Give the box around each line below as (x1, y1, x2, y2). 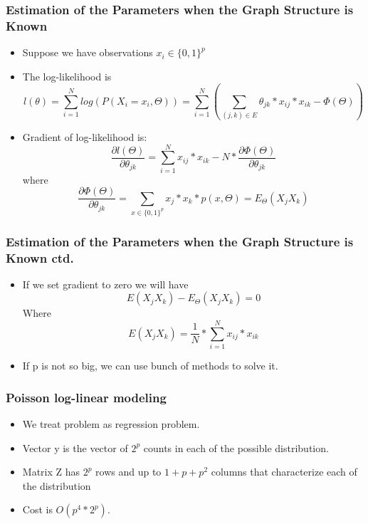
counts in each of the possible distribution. (143, 440, 329, 455)
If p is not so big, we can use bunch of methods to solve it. (22, 358, 278, 373)
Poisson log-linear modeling (6, 388, 167, 406)
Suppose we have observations (22, 45, 153, 60)
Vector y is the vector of (22, 440, 128, 455)
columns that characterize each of (211, 464, 357, 479)
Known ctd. (6, 248, 74, 266)
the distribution (22, 478, 91, 493)
